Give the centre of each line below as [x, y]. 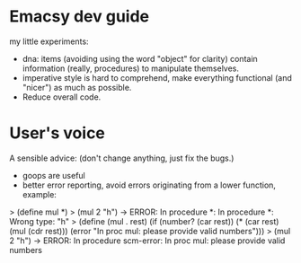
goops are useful [53, 175]
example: [39, 194]
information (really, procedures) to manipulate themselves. [131, 68]
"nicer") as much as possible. [77, 87]
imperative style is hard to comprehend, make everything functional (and [157, 77]
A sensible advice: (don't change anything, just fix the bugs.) [122, 158]
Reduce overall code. [62, 97]
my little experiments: [49, 41]
